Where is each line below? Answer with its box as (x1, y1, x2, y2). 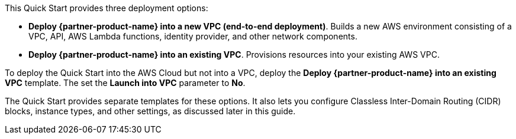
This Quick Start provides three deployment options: (5, 3, 208, 13)
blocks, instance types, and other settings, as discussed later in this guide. (5, 106, 296, 116)
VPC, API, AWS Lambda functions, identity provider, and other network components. (28, 31, 357, 41)
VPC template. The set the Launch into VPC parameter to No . (5, 78, 246, 88)
